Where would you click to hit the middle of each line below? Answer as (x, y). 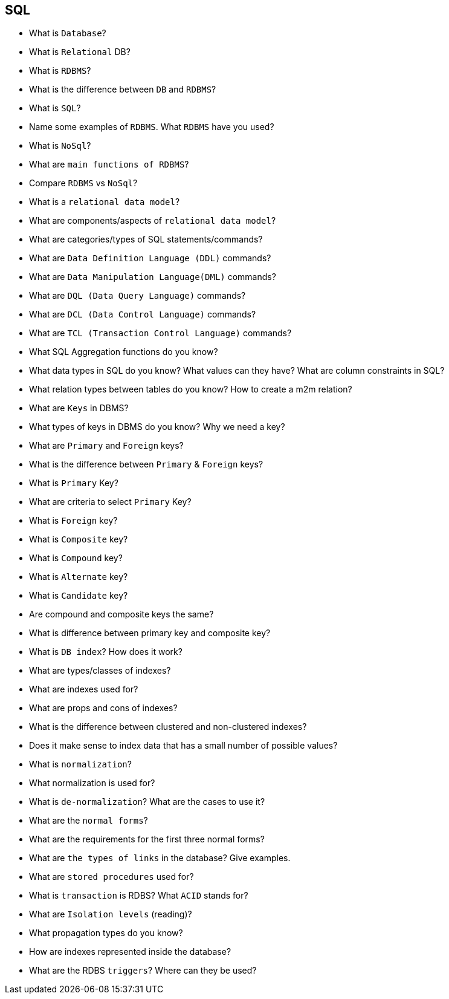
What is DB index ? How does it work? (106, 652)
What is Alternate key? (79, 577)
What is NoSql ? (60, 146)
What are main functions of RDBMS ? (109, 164)
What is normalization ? (80, 764)
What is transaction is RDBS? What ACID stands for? (139, 896)
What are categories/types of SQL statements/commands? (146, 239)
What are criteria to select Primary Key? (110, 502)
